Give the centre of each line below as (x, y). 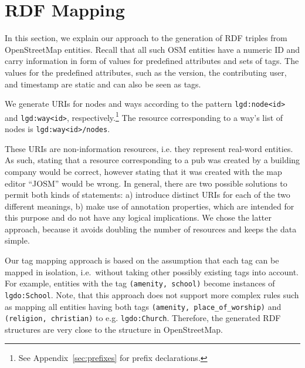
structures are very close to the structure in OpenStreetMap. (114, 329)
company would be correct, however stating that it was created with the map (143, 171)
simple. (17, 240)
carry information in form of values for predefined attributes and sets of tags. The (152, 61)
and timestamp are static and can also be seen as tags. (103, 84)
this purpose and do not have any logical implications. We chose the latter (138, 217)
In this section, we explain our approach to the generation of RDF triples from (146, 38)
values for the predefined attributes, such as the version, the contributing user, (146, 72)
